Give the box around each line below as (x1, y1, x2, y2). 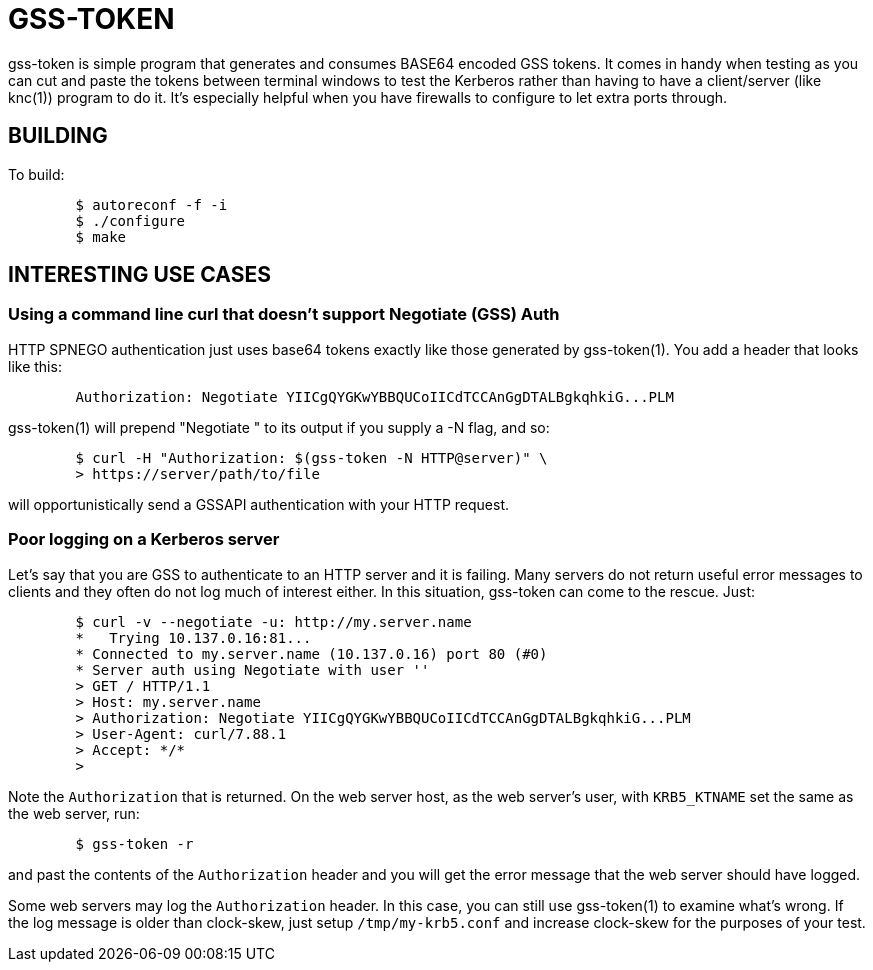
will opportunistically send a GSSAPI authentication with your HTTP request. (8, 495, 510, 513)
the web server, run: (8, 804, 140, 822)
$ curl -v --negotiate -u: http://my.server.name (75, 613, 472, 630)
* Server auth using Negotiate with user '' (75, 661, 430, 678)
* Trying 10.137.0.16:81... (75, 629, 312, 646)
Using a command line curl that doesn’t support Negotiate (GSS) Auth (8, 304, 560, 325)
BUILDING (8, 123, 108, 149)
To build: (8, 165, 65, 183)
